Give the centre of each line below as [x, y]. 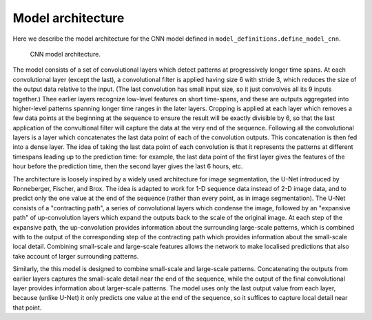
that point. [27, 308]
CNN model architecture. [65, 54]
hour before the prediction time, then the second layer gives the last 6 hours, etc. [128, 166]
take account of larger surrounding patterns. [76, 256]
